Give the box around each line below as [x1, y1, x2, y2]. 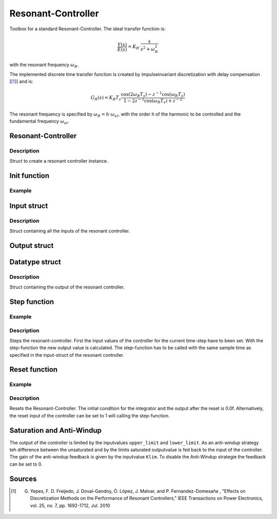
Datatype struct [9, 257, 61, 266]
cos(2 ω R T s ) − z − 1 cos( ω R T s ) [121, 90, 185, 99]
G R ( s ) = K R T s [90, 95, 122, 102]
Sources [9, 474, 37, 483]
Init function [9, 171, 50, 180]
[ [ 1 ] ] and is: [9, 78, 33, 84]
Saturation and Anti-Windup [9, 426, 102, 435]
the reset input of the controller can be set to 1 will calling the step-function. [9, 412, 170, 418]
